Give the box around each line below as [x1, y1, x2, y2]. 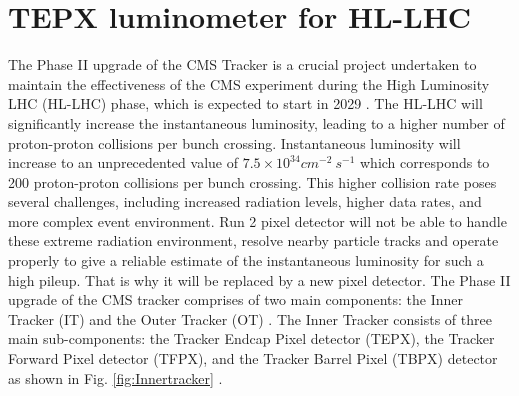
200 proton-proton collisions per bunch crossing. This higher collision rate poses [8, 171, 497, 192]
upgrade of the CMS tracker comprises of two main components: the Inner [8, 289, 464, 310]
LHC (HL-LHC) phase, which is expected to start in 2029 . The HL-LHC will [8, 93, 483, 114]
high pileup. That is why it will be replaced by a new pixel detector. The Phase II [8, 269, 511, 290]
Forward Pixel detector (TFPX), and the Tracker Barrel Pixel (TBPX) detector [8, 348, 498, 369]
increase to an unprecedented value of [8, 152, 238, 173]
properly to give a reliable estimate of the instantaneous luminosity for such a [8, 250, 484, 271]
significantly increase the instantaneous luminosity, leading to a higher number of [8, 112, 505, 133]
